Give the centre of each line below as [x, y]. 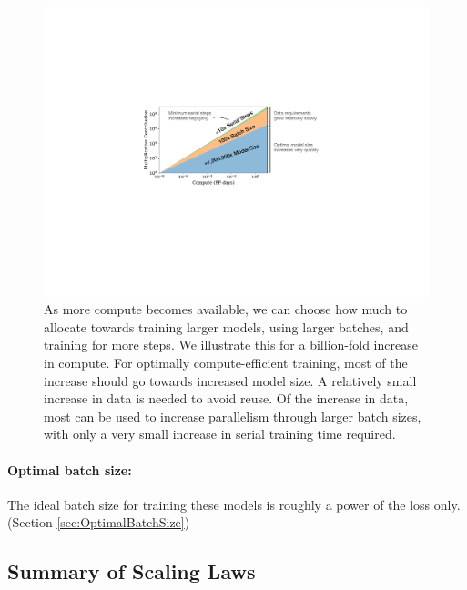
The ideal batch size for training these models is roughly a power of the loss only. [234, 504]
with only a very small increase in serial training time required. [220, 434]
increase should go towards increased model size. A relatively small [230, 380]
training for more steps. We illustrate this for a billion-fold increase [231, 345]
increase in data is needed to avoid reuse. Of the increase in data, [226, 398]
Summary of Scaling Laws [132, 571]
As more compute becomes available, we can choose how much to [226, 309]
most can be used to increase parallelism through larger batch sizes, [233, 416]
